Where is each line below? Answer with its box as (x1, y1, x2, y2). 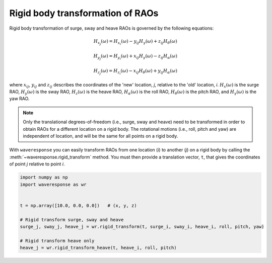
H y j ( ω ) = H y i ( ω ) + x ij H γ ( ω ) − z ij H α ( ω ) (93, 53, 177, 60)
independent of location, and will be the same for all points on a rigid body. (23, 133, 178, 139)
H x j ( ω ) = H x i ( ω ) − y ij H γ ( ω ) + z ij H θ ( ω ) (93, 38, 177, 46)
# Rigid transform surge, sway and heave (20, 217, 124, 222)
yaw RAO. (9, 96, 30, 102)
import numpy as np (20, 174, 68, 181)
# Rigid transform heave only (20, 238, 95, 243)
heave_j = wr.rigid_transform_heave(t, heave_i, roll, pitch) (20, 245, 177, 251)
